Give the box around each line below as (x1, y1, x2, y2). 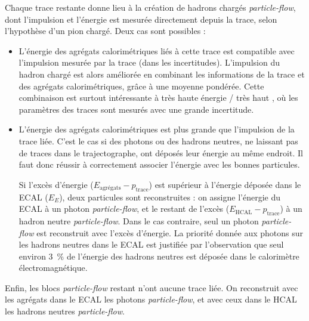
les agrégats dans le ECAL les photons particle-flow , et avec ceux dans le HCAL (5, 293, 297, 305)
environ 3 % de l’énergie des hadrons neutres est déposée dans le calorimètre (18, 249, 299, 262)
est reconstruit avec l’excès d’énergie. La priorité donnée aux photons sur (36, 226, 303, 239)
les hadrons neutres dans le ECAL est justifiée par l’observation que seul (18, 238, 284, 251)
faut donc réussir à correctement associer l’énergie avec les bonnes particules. (18, 158, 300, 171)
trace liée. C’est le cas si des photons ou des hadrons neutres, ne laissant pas (18, 134, 298, 147)
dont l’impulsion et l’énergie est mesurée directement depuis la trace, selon (5, 13, 277, 25)
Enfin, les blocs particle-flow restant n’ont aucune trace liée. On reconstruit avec (5, 281, 298, 294)
